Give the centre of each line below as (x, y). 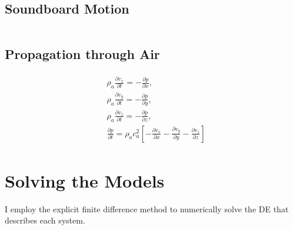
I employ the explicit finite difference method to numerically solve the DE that (147, 208)
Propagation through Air (82, 53)
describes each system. (45, 220)
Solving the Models (85, 180)
